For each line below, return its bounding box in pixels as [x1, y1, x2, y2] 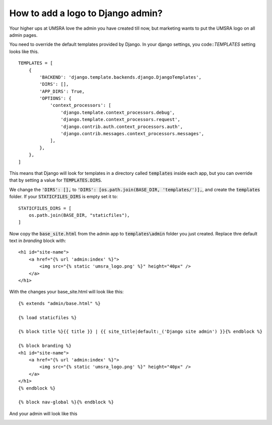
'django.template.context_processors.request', [60, 116, 181, 123]
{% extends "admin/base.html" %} [18, 300, 101, 306]
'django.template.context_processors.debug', [60, 109, 175, 115]
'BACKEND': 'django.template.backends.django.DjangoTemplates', [39, 74, 201, 80]
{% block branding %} [18, 343, 72, 349]
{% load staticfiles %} [18, 315, 77, 320]
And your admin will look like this [9, 410, 78, 416]
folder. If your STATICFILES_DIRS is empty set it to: [9, 194, 118, 200]
